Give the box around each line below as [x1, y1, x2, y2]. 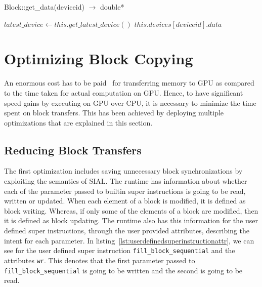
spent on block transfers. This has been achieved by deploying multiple [4, 107, 224, 118]
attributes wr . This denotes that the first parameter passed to [4, 255, 195, 265]
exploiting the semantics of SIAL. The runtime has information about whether [4, 176, 247, 186]
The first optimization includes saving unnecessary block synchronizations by [4, 166, 243, 176]
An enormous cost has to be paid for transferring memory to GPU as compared [4, 77, 254, 88]
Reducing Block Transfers [4, 142, 142, 157]
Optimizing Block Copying [4, 48, 193, 69]
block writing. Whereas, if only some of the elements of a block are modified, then [4, 205, 258, 216]
